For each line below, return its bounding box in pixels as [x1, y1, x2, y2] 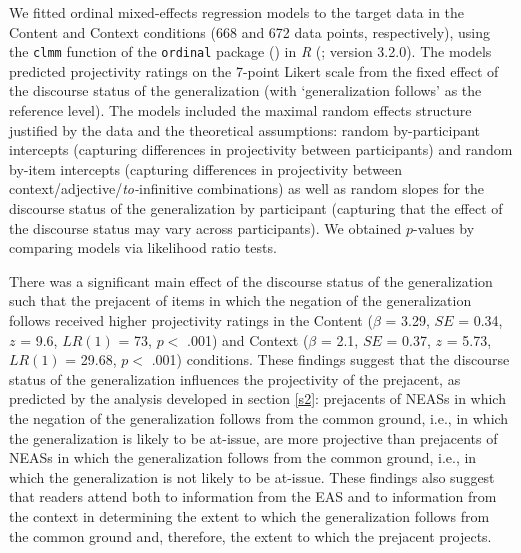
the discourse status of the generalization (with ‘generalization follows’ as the [9, 80, 482, 101]
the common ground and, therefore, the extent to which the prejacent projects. [9, 525, 492, 546]
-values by [413, 217, 475, 238]
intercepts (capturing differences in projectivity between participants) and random [9, 139, 513, 160]
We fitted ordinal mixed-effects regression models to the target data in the [9, 2, 465, 22]
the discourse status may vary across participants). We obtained [9, 217, 402, 238]
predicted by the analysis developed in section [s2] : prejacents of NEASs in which [9, 388, 506, 409]
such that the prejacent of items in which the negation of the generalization [9, 290, 472, 311]
